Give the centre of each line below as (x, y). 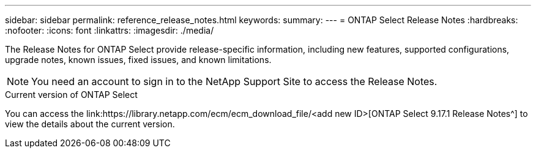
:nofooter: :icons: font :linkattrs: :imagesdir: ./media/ (110, 30)
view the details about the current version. (90, 124)
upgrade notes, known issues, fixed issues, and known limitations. (138, 60)
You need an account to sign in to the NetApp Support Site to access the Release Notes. (234, 81)
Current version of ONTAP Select (71, 95)
